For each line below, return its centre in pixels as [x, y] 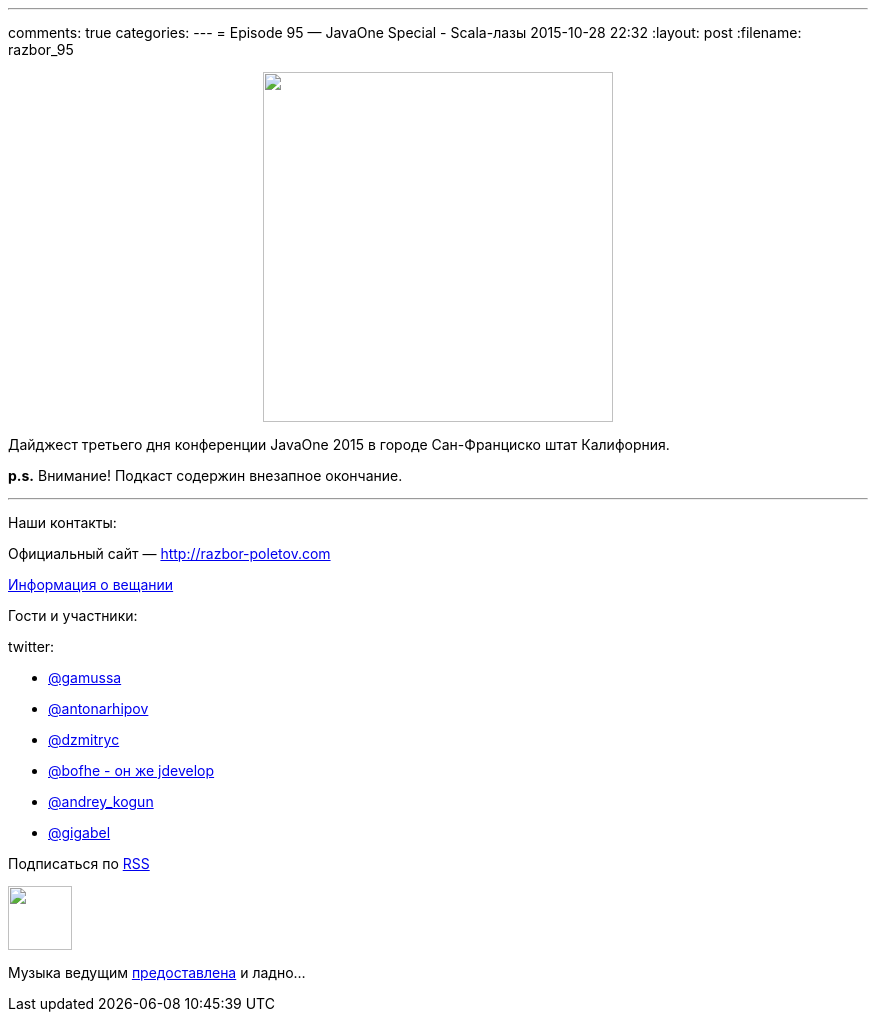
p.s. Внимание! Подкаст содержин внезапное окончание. [205, 475]
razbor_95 [41, 49]
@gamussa [85, 677]
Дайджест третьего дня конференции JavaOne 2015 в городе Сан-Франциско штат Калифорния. [339, 444]
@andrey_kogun [101, 801]
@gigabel [79, 832]
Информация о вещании [91, 584]
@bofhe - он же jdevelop [131, 770]
